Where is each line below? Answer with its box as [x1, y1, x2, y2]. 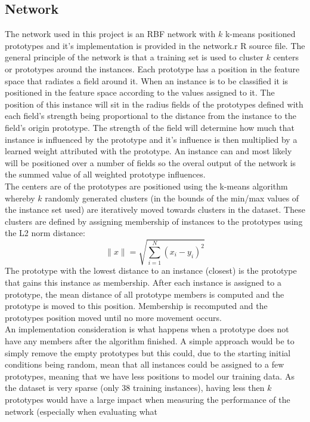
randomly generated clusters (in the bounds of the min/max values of [45, 191, 299, 204]
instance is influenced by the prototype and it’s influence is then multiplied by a [5, 133, 297, 145]
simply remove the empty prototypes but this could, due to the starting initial [5, 346, 291, 359]
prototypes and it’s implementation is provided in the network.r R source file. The [5, 39, 305, 51]
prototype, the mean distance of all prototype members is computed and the [5, 288, 284, 300]
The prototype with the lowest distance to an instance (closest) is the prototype [5, 264, 297, 277]
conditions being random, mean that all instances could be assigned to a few [5, 358, 284, 371]
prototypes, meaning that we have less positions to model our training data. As [5, 369, 294, 382]
